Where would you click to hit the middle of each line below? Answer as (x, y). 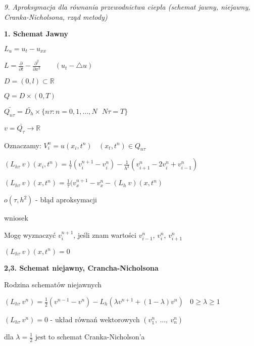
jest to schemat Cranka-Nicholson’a (90, 336)
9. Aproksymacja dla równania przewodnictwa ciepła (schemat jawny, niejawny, (127, 7)
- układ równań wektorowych (95, 319)
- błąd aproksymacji (66, 200)
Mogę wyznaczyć (30, 234)
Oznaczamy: (23, 145)
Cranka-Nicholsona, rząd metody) (56, 16)
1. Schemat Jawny (36, 34)
